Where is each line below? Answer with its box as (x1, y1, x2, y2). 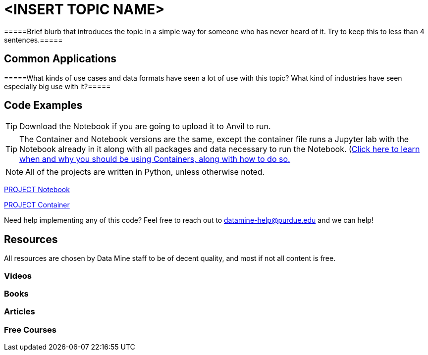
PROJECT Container (4, 201, 70, 209)
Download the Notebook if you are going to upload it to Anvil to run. (19, 121, 271, 132)
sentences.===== (4, 35, 63, 44)
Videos (4, 270, 32, 281)
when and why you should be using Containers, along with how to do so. (19, 154, 290, 164)
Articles (4, 306, 35, 317)
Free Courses (4, 324, 56, 335)
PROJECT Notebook (4, 185, 70, 194)
